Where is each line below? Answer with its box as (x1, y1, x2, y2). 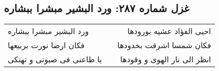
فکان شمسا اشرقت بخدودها (117, 39, 211, 51)
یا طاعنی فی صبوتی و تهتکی (8, 53, 102, 65)
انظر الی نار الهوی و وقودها (120, 53, 211, 65)
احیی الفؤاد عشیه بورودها (128, 25, 211, 37)
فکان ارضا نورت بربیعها (8, 39, 85, 51)
